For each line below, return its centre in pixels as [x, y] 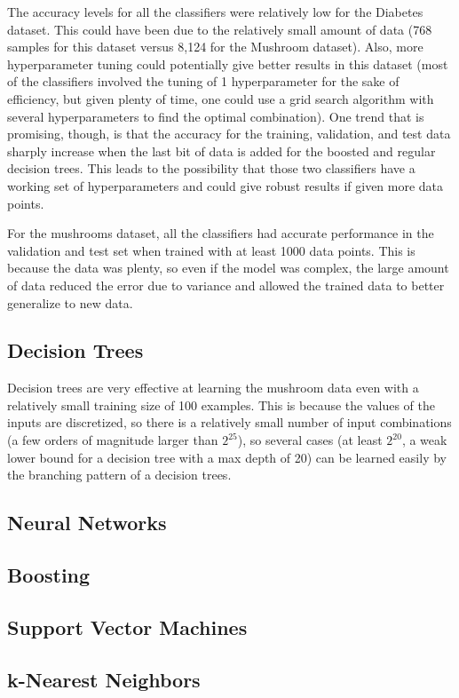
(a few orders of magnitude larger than [113, 440]
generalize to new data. [70, 302]
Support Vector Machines [127, 627]
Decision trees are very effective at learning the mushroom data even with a [213, 388]
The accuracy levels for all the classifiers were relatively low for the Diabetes [215, 12]
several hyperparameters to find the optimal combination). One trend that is [216, 116]
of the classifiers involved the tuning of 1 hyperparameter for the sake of [203, 81]
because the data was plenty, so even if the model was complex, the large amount [228, 268]
